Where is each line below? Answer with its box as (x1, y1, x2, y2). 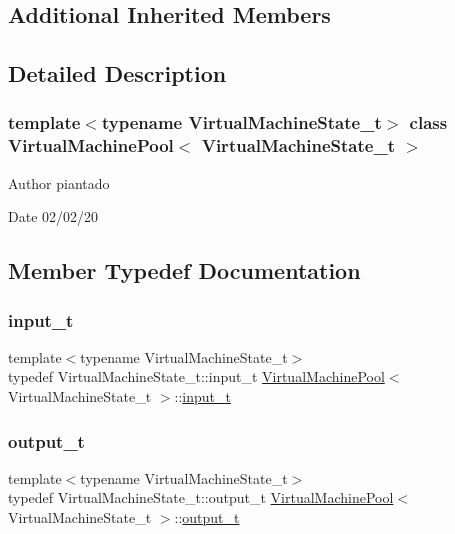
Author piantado (8, 172, 110, 193)
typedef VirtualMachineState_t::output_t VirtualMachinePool (8, 487, 394, 508)
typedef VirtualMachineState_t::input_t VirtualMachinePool (8, 366, 385, 387)
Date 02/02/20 (8, 206, 99, 227)
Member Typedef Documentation (8, 255, 361, 286)
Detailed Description (8, 58, 227, 89)
